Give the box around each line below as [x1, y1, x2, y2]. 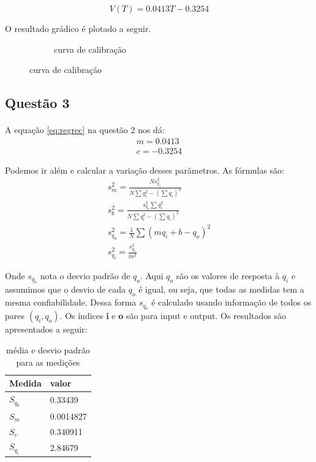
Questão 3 [5, 93, 70, 112]
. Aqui [140, 269, 164, 282]
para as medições [16, 355, 80, 368]
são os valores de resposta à [176, 269, 280, 282]
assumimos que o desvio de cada [5, 283, 126, 296]
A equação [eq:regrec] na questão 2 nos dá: [5, 123, 165, 136]
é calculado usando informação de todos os [151, 296, 312, 309]
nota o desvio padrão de [40, 269, 130, 282]
